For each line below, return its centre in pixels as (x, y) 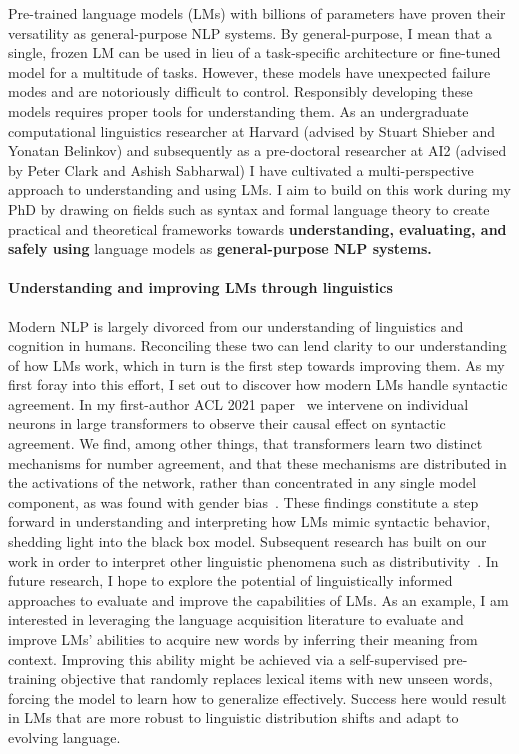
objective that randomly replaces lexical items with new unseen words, (276, 678)
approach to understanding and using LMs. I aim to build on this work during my (259, 189)
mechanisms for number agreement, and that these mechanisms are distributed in (257, 462)
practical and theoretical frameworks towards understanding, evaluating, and (257, 228)
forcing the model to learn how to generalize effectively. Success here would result (257, 697)
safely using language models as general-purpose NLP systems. (220, 248)
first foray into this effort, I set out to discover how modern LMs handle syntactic (258, 384)
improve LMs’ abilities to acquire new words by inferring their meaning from (243, 639)
